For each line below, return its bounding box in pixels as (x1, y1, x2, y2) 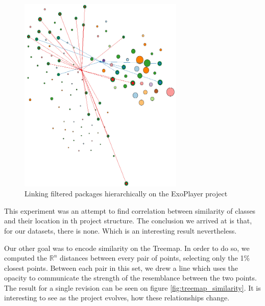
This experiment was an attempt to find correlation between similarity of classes (4, 205, 256, 216)
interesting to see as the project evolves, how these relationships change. (4, 292, 230, 303)
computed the (4, 252, 47, 263)
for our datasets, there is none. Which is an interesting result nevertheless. (4, 225, 237, 236)
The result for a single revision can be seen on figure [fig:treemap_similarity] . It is (4, 282, 261, 293)
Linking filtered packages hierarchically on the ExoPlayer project (25, 188, 228, 199)
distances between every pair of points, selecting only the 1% (59, 252, 250, 263)
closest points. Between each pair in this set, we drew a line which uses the (4, 262, 238, 273)
